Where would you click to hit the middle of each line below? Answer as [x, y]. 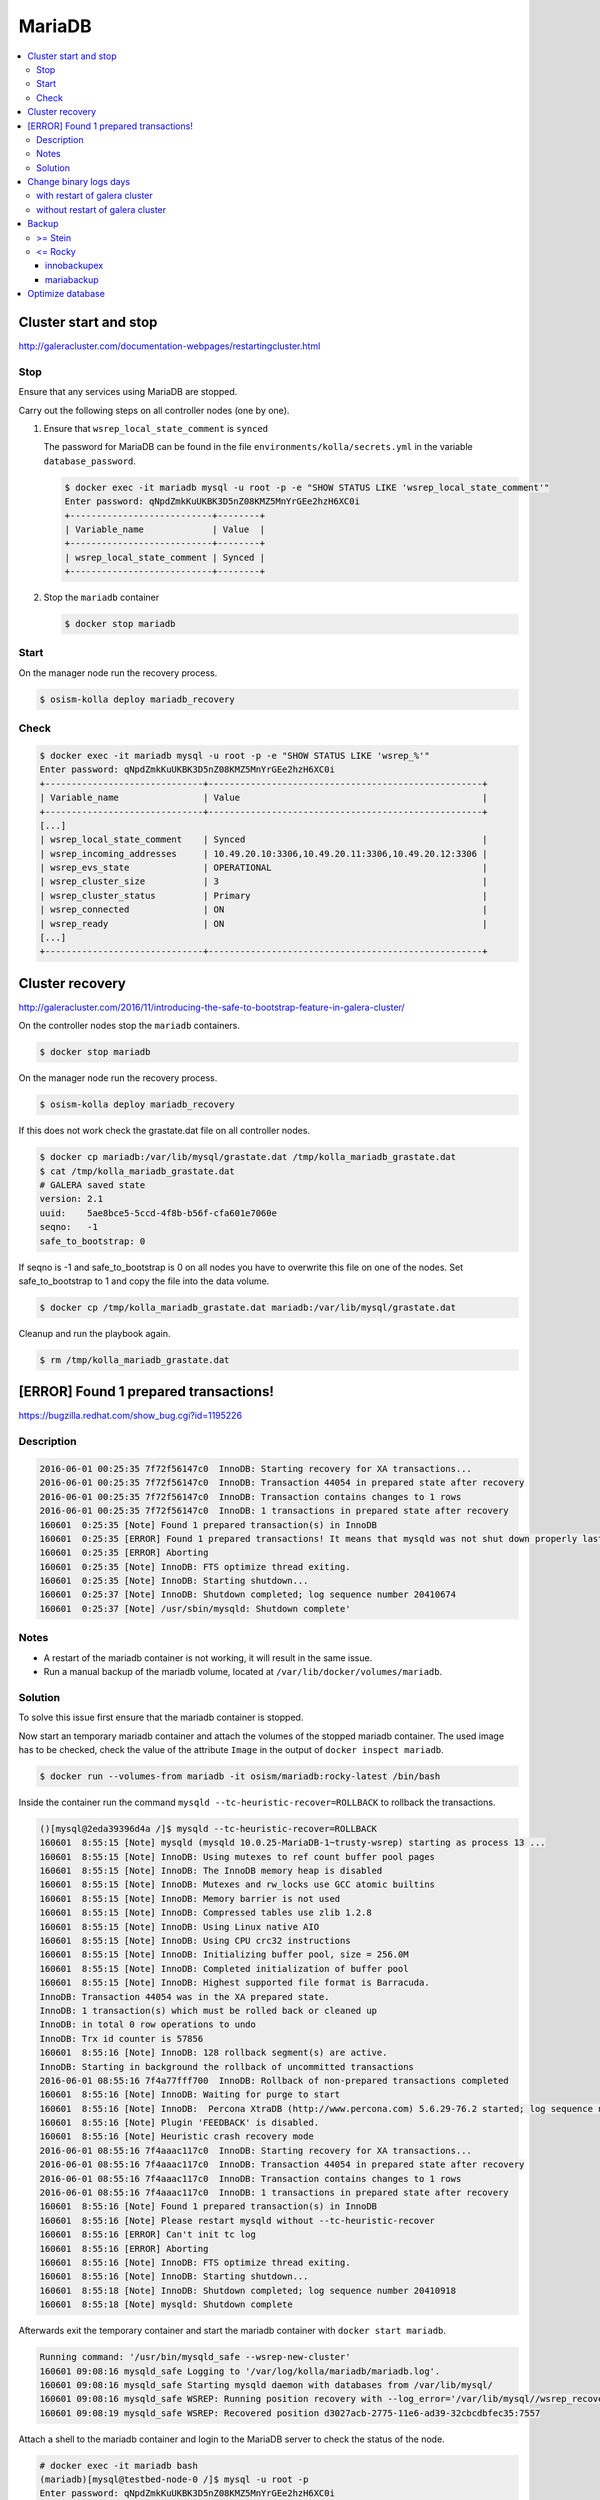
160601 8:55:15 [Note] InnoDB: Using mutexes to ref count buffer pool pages [237, 1856]
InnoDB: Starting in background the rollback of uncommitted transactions [227, 2066]
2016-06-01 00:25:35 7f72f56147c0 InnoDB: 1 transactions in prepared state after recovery [274, 1511]
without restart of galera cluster [101, 209]
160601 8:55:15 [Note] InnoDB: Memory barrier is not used [190, 1898]
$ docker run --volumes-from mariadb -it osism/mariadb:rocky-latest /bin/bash [240, 1776]
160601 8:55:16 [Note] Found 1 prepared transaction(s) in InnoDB [208, 2206]
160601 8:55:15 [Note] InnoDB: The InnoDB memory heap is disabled [211, 1871]
